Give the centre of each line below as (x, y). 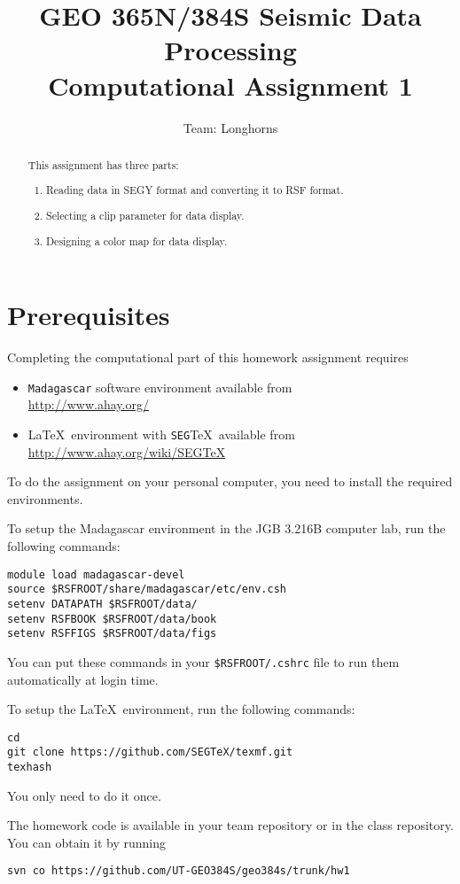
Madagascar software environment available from (160, 387)
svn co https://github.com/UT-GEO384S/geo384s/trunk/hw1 (179, 871)
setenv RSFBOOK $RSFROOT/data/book (112, 619)
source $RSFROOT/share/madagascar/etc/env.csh (147, 589)
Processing (230, 50)
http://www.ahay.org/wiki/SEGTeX (127, 451)
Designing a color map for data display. (137, 240)
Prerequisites (89, 315)
